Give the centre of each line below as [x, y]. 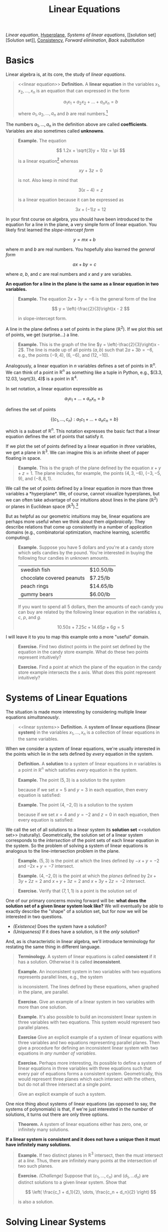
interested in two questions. [34, 916]
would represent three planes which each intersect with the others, [87, 1079]
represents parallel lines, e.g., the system [60, 977]
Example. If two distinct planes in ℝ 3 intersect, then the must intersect [90, 1155]
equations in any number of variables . [57, 1053]
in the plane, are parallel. [43, 992]
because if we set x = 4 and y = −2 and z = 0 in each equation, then [88, 814]
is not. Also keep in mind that [48, 180]
